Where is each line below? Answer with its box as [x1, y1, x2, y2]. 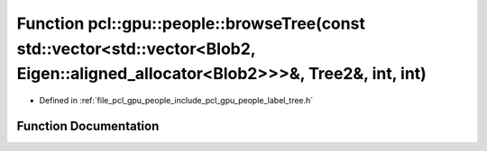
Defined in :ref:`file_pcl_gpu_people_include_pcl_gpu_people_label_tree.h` [39, 95, 314, 106]
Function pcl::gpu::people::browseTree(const [16, 13, 365, 33]
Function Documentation [16, 118, 160, 134]
